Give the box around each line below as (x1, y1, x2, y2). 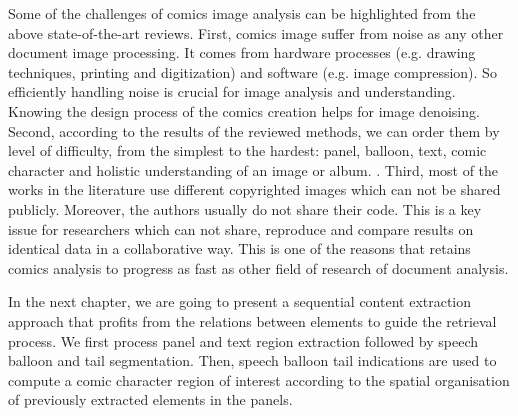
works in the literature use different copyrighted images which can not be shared (8, 179, 501, 200)
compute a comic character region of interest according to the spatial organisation (8, 369, 510, 390)
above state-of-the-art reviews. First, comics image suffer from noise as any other (8, 22, 504, 43)
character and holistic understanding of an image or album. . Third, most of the (8, 159, 499, 180)
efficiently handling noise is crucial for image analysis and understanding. (8, 81, 456, 102)
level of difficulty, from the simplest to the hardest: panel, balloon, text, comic (8, 140, 487, 161)
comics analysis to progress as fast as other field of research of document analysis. (8, 257, 509, 278)
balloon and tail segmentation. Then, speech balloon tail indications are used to (8, 350, 497, 371)
